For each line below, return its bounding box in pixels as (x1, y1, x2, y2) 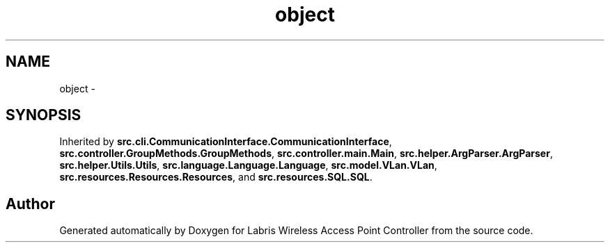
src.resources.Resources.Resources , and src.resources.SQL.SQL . (59, 171, 373, 183)
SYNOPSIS (6, 106, 81, 124)
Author (6, 195, 55, 213)
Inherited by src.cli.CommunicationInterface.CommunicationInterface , (59, 135, 392, 148)
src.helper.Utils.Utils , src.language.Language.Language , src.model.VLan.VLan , (59, 159, 437, 172)
